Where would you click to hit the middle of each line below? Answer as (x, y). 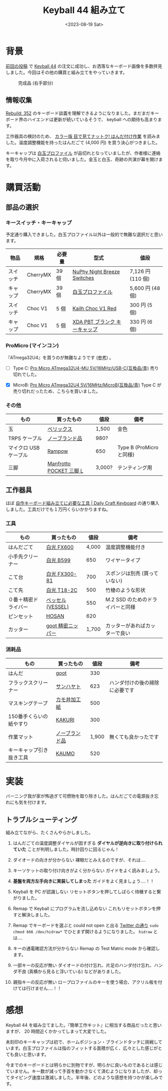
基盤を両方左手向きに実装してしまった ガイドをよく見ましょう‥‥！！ (84, 881)
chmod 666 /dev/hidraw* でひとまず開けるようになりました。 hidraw (83, 932)
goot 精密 (57, 626)
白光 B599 (58, 560)
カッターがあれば (126, 626)
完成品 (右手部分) (36, 83)
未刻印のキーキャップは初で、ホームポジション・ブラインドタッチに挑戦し (82, 1042)
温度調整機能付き (126, 547)
